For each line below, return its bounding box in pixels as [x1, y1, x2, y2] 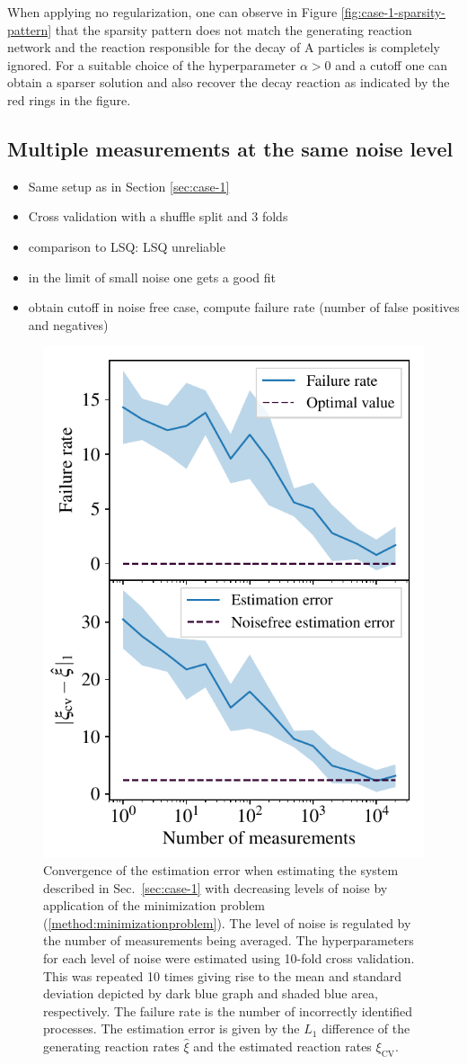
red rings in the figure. [7, 90, 131, 109]
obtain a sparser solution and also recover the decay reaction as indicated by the [7, 73, 450, 92]
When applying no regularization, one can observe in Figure [7, 3, 338, 21]
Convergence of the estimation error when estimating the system [43, 861, 399, 880]
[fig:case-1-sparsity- [340, 3, 446, 21]
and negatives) [28, 315, 109, 334]
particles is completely [318, 38, 440, 57]
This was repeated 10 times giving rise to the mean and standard [43, 966, 402, 985]
